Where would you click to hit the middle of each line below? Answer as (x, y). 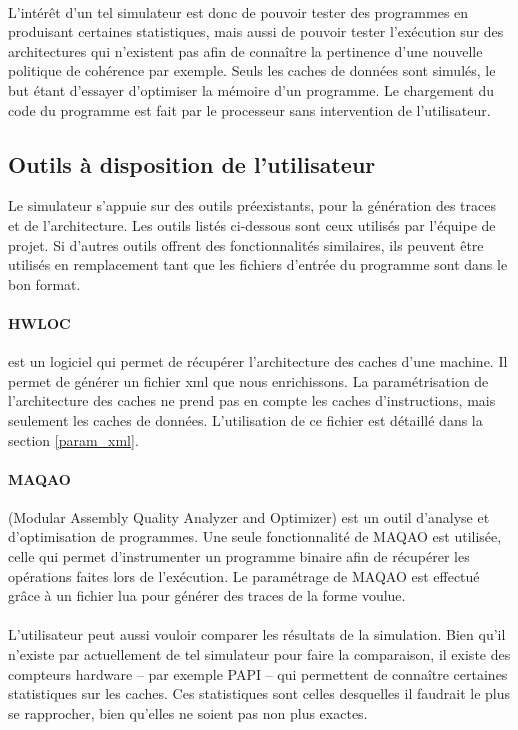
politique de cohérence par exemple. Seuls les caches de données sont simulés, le (252, 70)
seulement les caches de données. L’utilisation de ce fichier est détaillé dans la (245, 419)
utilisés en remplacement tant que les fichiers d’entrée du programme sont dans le (258, 264)
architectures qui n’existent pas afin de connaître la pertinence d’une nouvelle (245, 50)
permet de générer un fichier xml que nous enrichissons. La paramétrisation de (248, 380)
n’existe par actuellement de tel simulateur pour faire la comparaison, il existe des (259, 654)
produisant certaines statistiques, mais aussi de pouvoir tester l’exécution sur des (256, 31)
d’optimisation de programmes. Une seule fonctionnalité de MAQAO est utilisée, (255, 536)
